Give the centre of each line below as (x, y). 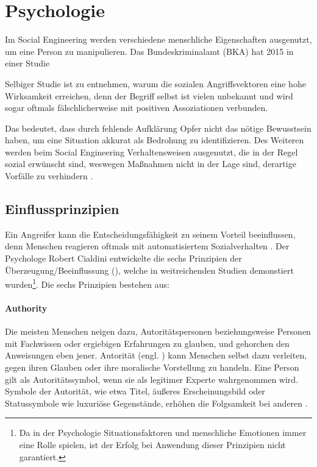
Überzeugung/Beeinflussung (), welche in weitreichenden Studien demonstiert (149, 270)
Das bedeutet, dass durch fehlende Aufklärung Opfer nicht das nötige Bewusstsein (158, 128)
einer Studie (27, 63)
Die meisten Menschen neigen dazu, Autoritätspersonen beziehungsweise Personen (158, 331)
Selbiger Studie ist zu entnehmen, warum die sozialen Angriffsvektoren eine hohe (155, 83)
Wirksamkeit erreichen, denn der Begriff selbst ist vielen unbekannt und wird (149, 95)
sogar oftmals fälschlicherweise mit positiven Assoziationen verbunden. (137, 108)
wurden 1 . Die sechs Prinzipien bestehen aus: (87, 283)
